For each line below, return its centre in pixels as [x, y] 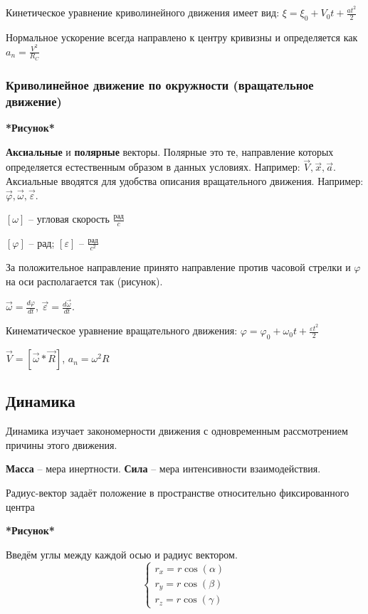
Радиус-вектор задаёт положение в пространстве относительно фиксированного [178, 493]
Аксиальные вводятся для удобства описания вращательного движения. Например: [185, 180]
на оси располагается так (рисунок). [84, 281]
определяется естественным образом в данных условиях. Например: [153, 167]
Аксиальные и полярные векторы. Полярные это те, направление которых [170, 151]
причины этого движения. [62, 444]
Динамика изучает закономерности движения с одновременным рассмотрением [177, 431]
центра [20, 506]
